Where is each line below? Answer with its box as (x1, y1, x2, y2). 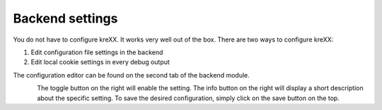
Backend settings (13, 11, 118, 26)
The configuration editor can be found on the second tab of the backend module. (13, 71, 250, 79)
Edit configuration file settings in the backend (30, 48, 163, 56)
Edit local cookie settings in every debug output (30, 58, 170, 66)
